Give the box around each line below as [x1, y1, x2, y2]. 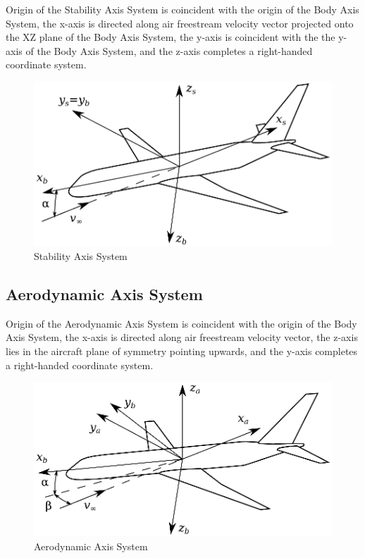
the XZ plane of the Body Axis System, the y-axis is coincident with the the [6, 30, 335, 44]
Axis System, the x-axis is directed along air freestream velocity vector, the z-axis [6, 330, 358, 345]
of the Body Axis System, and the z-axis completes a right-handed [25, 43, 313, 58]
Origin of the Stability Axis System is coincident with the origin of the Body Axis [6, 2, 359, 16]
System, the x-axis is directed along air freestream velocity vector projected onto [6, 15, 354, 30]
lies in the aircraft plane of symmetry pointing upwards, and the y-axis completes [6, 343, 358, 358]
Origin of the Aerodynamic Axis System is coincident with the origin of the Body [6, 316, 357, 330]
